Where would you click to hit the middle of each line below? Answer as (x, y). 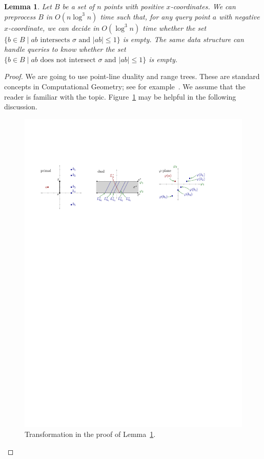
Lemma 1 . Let (28, 6)
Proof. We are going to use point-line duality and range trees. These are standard (132, 76)
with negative (239, 16)
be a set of (78, 6)
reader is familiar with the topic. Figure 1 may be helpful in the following (120, 96)
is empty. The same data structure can (183, 39)
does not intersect (68, 60)
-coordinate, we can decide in (54, 27)
